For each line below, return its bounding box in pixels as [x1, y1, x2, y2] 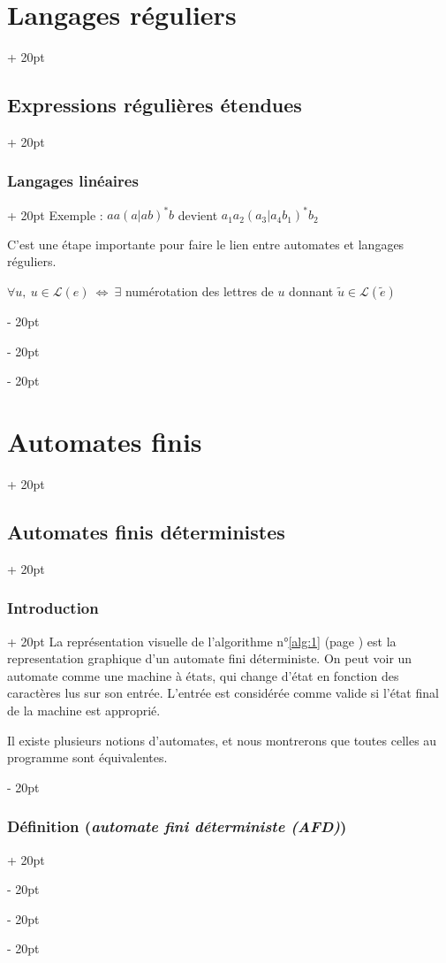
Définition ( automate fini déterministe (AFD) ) [7, 815, 347, 837]
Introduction [7, 597, 99, 619]
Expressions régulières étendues [7, 91, 302, 118]
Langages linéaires [7, 170, 139, 192]
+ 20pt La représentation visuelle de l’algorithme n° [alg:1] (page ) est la [7, 631, 397, 650]
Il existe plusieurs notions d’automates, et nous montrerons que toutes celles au [7, 730, 437, 749]
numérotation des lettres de [125, 282, 274, 301]
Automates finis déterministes [7, 517, 285, 545]
